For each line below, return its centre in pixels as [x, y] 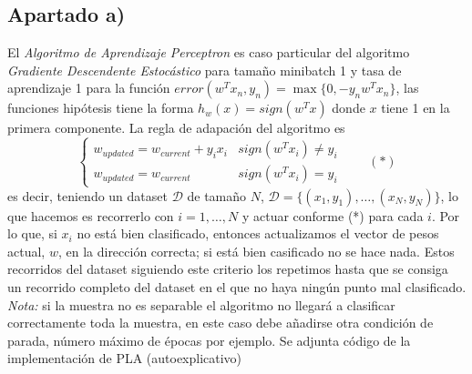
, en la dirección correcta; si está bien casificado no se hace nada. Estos [256, 251]
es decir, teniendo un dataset [87, 195]
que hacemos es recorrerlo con [91, 215]
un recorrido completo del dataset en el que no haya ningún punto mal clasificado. [237, 286]
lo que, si [32, 233]
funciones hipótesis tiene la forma [101, 108]
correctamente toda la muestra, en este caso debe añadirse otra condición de [221, 323]
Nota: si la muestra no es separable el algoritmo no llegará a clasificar [201, 304]
